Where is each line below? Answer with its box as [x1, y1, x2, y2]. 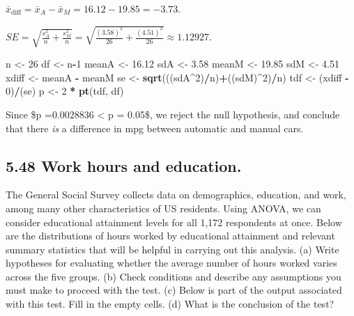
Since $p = [6, 106, 52, 121]
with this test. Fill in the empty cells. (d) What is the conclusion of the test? [6, 297, 334, 311]
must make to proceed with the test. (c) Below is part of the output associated [6, 283, 342, 297]
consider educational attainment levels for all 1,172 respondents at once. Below [6, 214, 342, 229]
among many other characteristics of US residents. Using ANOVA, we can [6, 200, 321, 215]
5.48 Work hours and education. [6, 155, 242, 176]
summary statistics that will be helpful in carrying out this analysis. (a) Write [6, 242, 339, 256]
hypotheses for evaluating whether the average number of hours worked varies [6, 255, 337, 270]
